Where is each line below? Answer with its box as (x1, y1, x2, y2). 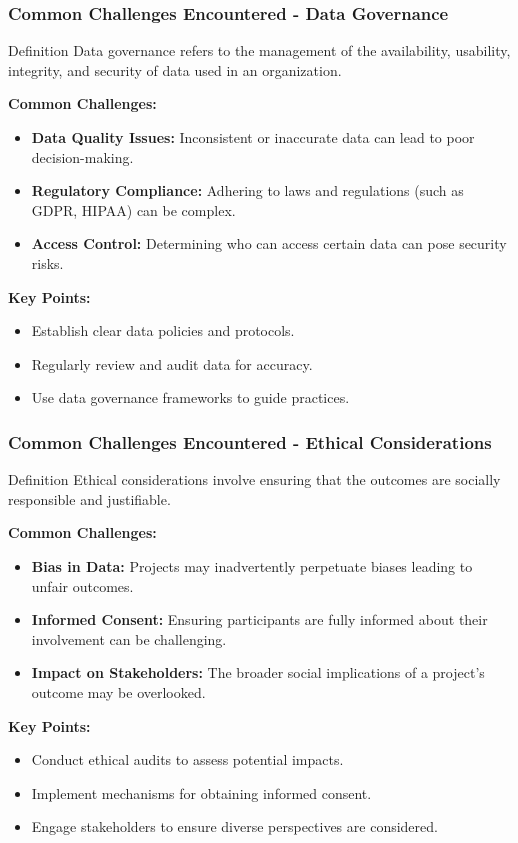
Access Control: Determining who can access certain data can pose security (31, 233, 507, 254)
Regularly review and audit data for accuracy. (31, 353, 313, 374)
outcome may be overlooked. (31, 681, 206, 702)
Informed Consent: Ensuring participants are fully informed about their (31, 609, 488, 630)
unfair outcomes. (31, 575, 134, 596)
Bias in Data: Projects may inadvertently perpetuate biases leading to (31, 555, 473, 576)
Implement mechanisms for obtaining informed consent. (31, 782, 372, 803)
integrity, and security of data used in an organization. (8, 59, 342, 80)
